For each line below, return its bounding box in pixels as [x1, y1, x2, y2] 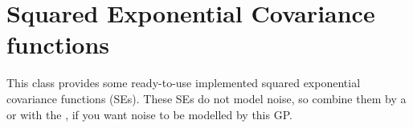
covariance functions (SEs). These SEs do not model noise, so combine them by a [6, 90, 407, 106]
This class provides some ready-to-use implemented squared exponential [6, 74, 361, 91]
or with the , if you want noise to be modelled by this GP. [6, 106, 292, 122]
